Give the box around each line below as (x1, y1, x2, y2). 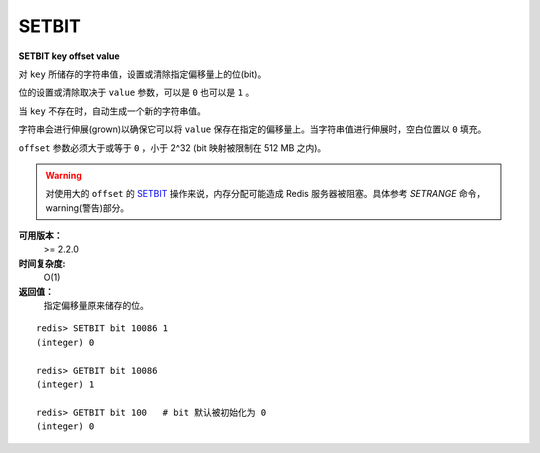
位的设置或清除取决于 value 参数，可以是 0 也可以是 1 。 (18, 86, 255, 99)
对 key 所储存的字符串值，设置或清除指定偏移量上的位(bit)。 (18, 68, 267, 80)
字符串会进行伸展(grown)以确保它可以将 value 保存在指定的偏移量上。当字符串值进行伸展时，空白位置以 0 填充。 (18, 123, 487, 135)
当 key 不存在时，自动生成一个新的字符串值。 (18, 105, 207, 117)
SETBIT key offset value (18, 50, 120, 62)
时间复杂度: (18, 257, 66, 269)
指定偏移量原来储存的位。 (43, 300, 149, 312)
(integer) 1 (36, 378, 95, 390)
